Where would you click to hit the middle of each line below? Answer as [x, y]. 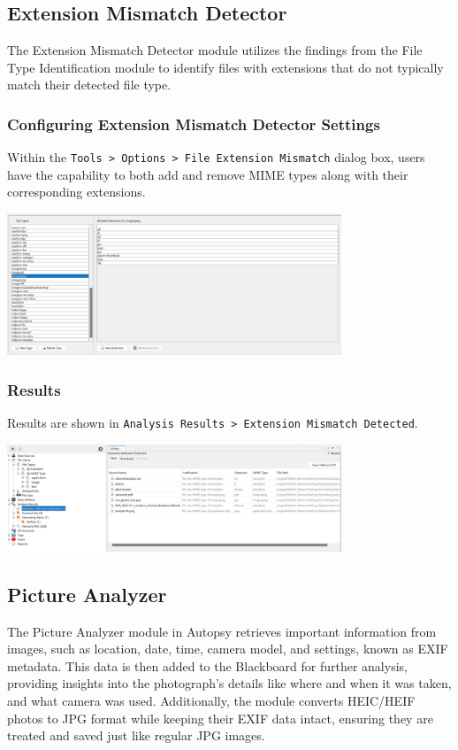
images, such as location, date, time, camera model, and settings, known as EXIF [228, 649]
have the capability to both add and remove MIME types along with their [208, 174]
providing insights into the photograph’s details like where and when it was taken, [229, 683]
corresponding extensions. [76, 192]
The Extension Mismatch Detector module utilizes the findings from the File [215, 50]
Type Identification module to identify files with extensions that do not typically [225, 67]
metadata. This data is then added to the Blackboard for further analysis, [207, 665]
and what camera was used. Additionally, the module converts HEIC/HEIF [211, 700]
